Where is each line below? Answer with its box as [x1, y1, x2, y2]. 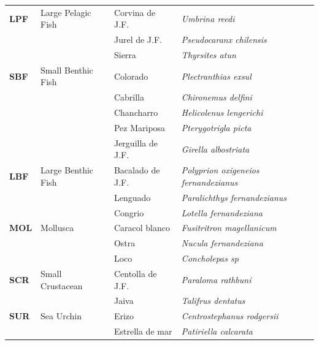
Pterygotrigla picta [181, 121, 252, 134]
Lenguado [113, 191, 151, 203]
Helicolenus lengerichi [181, 106, 263, 119]
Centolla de [113, 267, 157, 279]
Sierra [113, 48, 136, 61]
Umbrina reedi [181, 12, 235, 25]
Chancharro [113, 106, 158, 119]
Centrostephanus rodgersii [181, 309, 279, 322]
